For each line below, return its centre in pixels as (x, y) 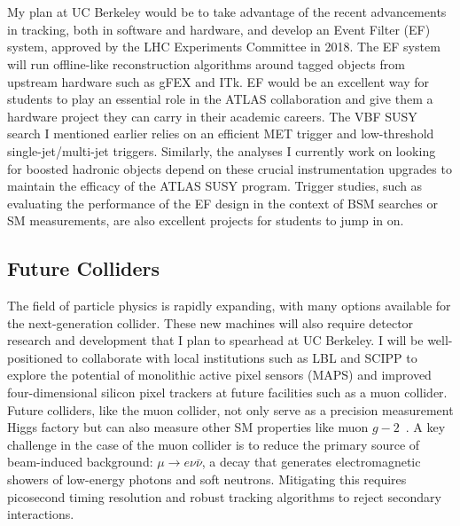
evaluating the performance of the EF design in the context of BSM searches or (222, 203)
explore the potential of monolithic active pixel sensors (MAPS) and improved (219, 375)
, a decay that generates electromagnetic (311, 462)
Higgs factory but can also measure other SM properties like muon (188, 427)
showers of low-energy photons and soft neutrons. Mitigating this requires (207, 479)
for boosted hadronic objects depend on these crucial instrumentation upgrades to (230, 168)
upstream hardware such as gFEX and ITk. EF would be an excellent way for (218, 81)
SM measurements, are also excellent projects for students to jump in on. (206, 220)
